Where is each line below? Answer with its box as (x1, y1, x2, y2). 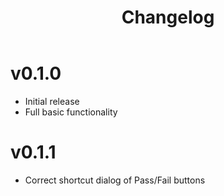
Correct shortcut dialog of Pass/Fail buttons (24, 174, 206, 186)
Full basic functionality (24, 106, 118, 118)
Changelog (121, 6, 215, 29)
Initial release (24, 95, 80, 107)
